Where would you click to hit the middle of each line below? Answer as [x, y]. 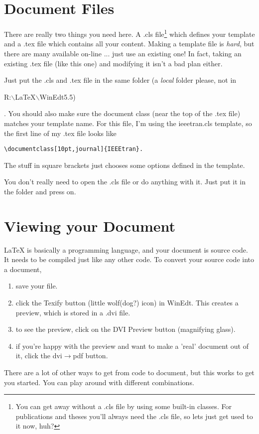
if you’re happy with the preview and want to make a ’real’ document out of [132, 346]
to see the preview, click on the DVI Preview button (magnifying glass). [126, 329]
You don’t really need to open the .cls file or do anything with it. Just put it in [125, 182]
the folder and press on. [40, 191]
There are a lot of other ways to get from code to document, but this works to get [129, 372]
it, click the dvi [39, 356]
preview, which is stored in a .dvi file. [73, 312]
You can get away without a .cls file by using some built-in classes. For [124, 406]
